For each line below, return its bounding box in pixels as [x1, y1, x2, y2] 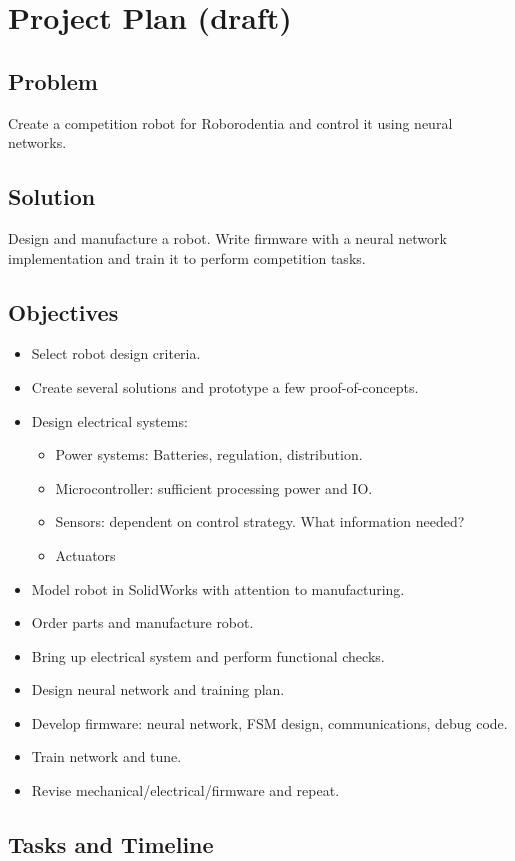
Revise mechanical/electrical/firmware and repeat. [31, 780, 340, 801]
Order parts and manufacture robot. [31, 612, 254, 633]
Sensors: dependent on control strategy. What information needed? [55, 511, 465, 532]
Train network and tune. [31, 746, 182, 767]
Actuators [55, 544, 116, 565]
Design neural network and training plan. [31, 679, 285, 700]
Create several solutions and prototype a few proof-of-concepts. [31, 376, 419, 397]
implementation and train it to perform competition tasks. [8, 247, 366, 268]
